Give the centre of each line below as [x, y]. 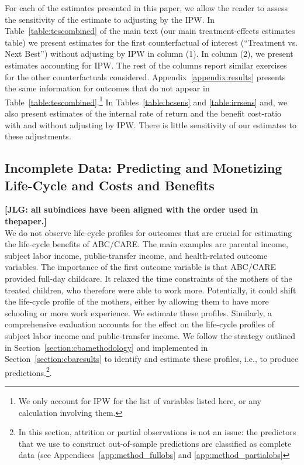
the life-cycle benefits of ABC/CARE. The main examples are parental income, [146, 244]
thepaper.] [26, 220]
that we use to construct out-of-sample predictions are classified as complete [155, 443]
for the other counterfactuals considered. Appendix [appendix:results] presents [145, 76]
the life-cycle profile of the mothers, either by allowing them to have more [137, 301]
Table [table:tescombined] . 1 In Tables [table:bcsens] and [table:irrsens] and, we [146, 101]
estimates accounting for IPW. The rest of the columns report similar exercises [146, 65]
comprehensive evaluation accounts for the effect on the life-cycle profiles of [140, 324]
